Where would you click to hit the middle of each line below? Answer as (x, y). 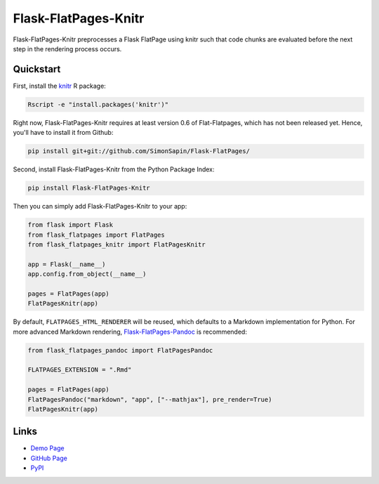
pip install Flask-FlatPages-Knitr (89, 188)
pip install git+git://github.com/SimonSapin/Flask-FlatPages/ (139, 151)
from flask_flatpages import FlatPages (96, 235)
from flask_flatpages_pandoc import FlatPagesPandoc (120, 350)
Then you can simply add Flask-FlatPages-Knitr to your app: (100, 207)
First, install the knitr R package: (60, 86)
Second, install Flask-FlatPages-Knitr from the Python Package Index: (114, 169)
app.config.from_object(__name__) (87, 274)
